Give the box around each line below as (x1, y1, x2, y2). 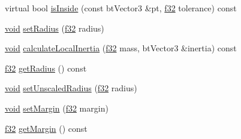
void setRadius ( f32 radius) (5, 21, 104, 34)
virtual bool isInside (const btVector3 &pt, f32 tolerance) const (5, 2, 237, 14)
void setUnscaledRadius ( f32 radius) (5, 82, 137, 94)
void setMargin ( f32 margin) (5, 101, 109, 114)
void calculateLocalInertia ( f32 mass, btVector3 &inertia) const (5, 42, 237, 54)
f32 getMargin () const (5, 122, 88, 134)
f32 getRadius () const (5, 61, 87, 74)
